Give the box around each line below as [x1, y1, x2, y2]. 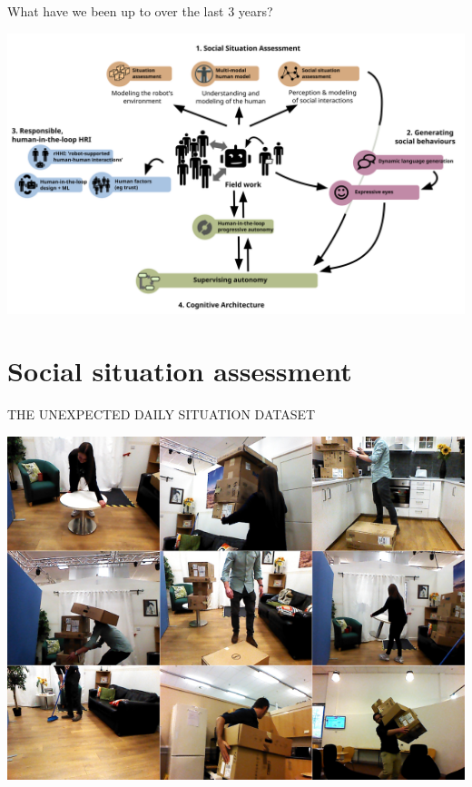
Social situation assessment [7, 352, 352, 389]
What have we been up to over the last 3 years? [7, 2, 273, 20]
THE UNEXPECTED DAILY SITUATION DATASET [7, 405, 316, 424]
